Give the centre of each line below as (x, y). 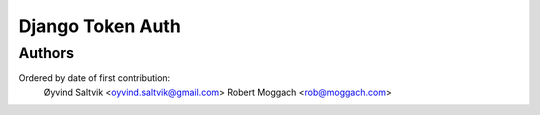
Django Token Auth (100, 26)
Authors (46, 53)
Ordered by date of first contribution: (94, 78)
